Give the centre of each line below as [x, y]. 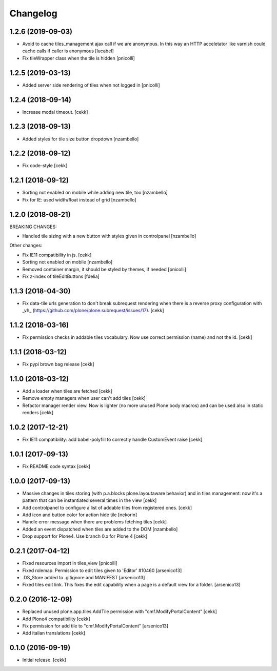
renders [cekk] [38, 413]
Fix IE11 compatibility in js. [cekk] [57, 255]
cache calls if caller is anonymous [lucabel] [68, 51]
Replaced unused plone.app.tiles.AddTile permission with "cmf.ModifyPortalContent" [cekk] [120, 612]
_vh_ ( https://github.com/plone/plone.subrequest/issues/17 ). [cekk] [93, 311]
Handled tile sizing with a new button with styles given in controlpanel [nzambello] [109, 236]
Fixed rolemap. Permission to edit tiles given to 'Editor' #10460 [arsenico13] [102, 570]
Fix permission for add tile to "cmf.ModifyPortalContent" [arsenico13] [95, 626]
